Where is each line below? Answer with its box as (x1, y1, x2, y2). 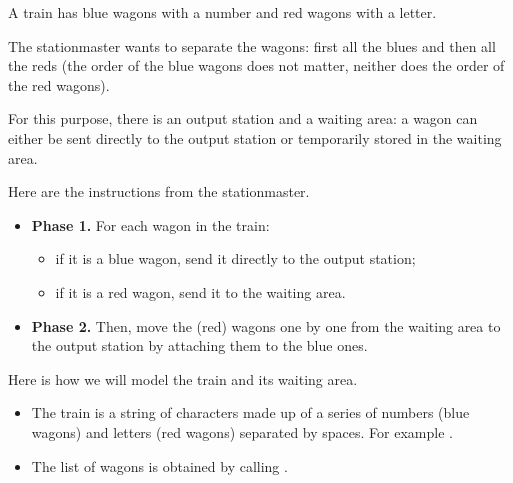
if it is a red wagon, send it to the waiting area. (55, 281, 346, 302)
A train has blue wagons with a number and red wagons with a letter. (8, 2, 437, 22)
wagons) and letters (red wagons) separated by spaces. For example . (31, 421, 453, 442)
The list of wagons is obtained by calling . (31, 455, 288, 476)
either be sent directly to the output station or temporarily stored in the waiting (8, 127, 502, 148)
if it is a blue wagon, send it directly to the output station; (55, 248, 416, 269)
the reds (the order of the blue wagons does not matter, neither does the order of (8, 55, 505, 76)
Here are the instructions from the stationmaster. (8, 181, 310, 202)
